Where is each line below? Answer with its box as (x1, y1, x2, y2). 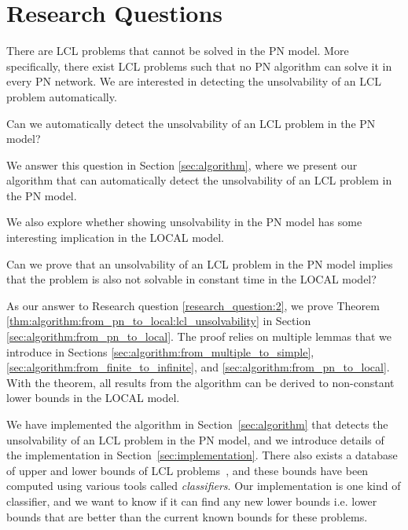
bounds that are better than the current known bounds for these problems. (6, 508, 368, 525)
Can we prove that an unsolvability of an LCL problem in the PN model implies (6, 255, 393, 272)
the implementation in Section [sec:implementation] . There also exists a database (6, 447, 398, 463)
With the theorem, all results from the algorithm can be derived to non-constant (6, 374, 395, 390)
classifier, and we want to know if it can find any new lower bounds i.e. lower (6, 492, 377, 509)
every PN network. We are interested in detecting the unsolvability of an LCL (6, 73, 381, 90)
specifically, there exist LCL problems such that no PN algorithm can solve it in (6, 57, 392, 74)
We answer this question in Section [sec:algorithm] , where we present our (6, 156, 358, 173)
